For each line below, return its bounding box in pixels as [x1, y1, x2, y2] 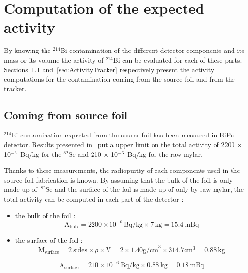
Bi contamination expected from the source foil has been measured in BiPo [11, 130, 234, 140]
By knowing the [4, 45, 51, 55]
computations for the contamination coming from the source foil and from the [4, 74, 235, 84]
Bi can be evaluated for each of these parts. [113, 54, 242, 65]
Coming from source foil [4, 107, 128, 122]
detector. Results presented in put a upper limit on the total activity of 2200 [4, 139, 235, 150]
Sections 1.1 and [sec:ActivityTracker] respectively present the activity [4, 64, 215, 74]
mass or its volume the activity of [4, 54, 104, 65]
